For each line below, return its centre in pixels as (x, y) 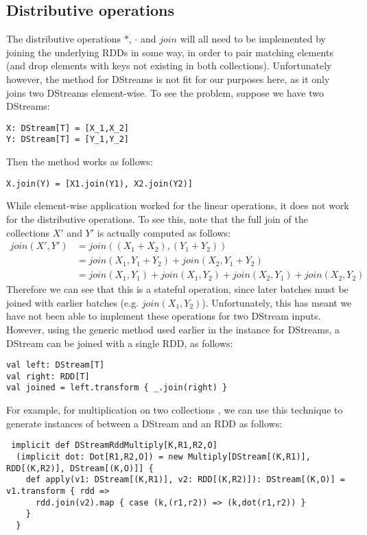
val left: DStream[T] (56, 365)
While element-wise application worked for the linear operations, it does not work (178, 205)
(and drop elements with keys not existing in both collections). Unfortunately (169, 66)
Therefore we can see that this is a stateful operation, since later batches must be (177, 289)
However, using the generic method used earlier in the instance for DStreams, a (173, 329)
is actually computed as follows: (164, 232)
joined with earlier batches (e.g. (73, 302)
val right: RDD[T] (48, 376)
